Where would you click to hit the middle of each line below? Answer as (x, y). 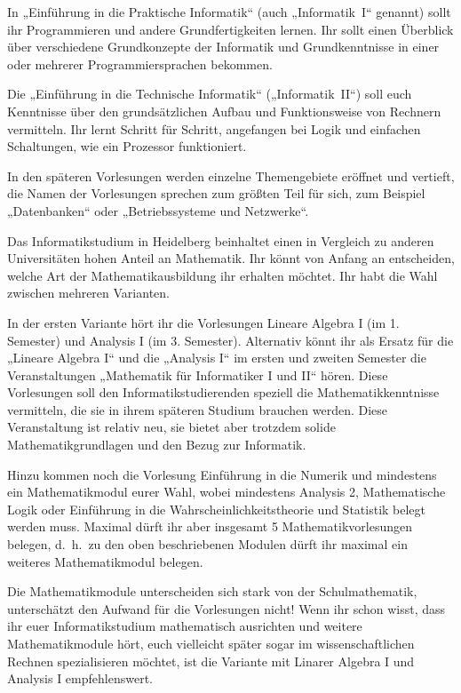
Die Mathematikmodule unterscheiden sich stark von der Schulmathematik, (212, 591)
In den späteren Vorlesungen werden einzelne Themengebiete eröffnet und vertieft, (231, 175)
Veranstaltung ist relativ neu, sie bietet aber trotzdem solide (171, 427)
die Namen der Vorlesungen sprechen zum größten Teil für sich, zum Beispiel (216, 193)
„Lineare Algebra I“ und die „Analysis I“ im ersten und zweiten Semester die (217, 358)
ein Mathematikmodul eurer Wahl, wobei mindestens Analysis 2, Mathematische (227, 492)
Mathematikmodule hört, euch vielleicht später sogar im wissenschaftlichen (211, 643)
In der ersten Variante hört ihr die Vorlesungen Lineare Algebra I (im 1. (203, 322)
